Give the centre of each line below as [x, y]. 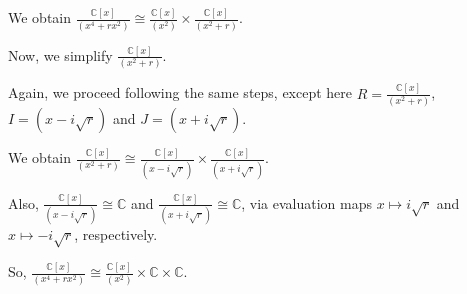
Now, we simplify [60, 54]
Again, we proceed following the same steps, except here [180, 92]
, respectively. [116, 234]
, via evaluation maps [307, 202]
